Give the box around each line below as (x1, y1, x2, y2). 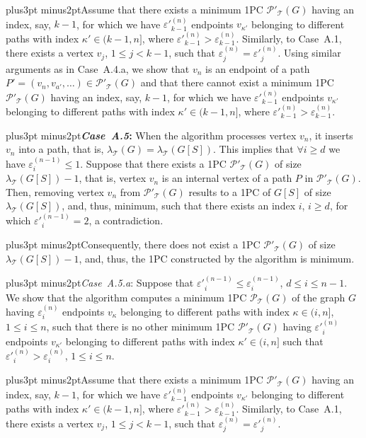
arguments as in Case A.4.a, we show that (6, 61, 190, 76)
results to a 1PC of (188, 184, 271, 199)
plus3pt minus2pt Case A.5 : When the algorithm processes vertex (6, 127, 297, 142)
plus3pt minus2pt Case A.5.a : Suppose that (6, 275, 194, 290)
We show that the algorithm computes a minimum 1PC (6, 289, 247, 304)
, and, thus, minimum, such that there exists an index (62, 198, 296, 213)
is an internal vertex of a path (161, 171, 292, 185)
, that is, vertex (79, 171, 147, 185)
